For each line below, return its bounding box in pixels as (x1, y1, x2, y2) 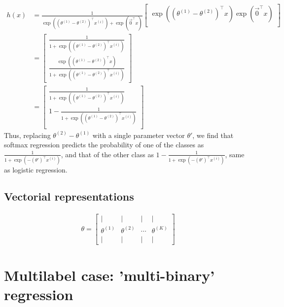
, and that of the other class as (61, 149, 154, 159)
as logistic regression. (4, 165, 68, 175)
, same (225, 149, 245, 159)
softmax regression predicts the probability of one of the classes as (4, 139, 204, 150)
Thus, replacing (4, 130, 51, 140)
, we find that (192, 130, 234, 140)
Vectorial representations (4, 189, 134, 204)
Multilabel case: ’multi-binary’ (4, 265, 215, 285)
